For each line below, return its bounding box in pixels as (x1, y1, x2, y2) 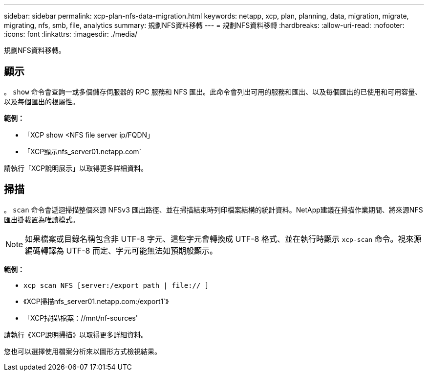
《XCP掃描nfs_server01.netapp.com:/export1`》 (23, 297, 169, 305)
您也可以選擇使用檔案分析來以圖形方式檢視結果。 (4, 347, 161, 355)
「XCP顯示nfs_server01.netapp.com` (23, 147, 142, 156)
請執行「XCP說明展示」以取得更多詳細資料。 (4, 164, 148, 172)
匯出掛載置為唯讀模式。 (4, 215, 79, 224)
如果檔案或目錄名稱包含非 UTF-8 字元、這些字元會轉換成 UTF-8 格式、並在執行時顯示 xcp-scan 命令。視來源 (25, 234, 422, 244)
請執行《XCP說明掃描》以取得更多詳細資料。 (4, 330, 148, 339)
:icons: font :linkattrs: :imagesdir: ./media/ (4, 30, 138, 38)
